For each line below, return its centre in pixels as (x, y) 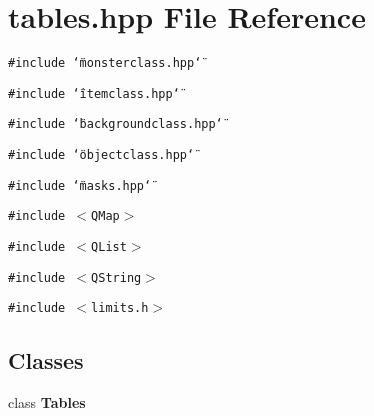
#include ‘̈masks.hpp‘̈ (80, 185)
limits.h (120, 308)
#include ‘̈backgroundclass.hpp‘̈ (115, 124)
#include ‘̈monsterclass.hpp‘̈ (105, 63)
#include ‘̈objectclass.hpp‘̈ (101, 155)
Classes (46, 360)
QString (116, 277)
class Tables (47, 402)
